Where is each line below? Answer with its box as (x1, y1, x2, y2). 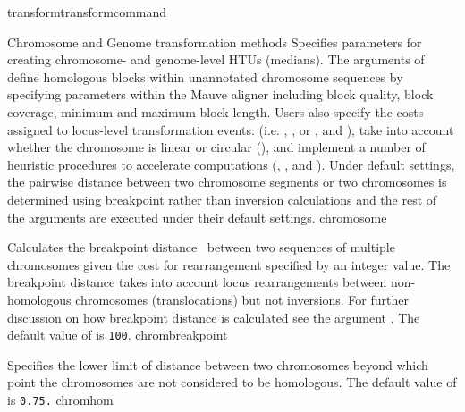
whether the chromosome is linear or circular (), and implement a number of (7, 138, 426, 156)
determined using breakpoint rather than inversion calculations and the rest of (7, 189, 437, 208)
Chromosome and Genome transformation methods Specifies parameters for (7, 32, 422, 51)
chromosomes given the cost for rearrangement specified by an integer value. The (7, 255, 451, 273)
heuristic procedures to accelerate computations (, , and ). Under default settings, (7, 155, 455, 173)
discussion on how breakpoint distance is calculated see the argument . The (7, 307, 420, 326)
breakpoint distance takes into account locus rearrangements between (7, 273, 387, 291)
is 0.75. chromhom (7, 390, 114, 408)
